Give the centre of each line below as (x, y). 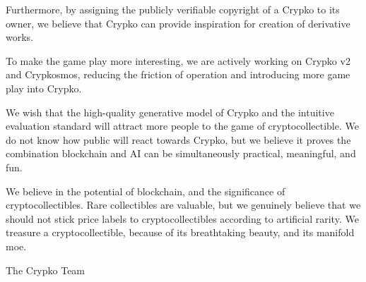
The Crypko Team (46, 270)
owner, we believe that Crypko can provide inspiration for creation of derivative (178, 23)
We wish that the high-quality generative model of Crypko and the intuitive (170, 112)
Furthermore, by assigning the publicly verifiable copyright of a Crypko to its (173, 9)
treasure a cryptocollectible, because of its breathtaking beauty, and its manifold (180, 232)
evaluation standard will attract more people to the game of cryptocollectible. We (182, 126)
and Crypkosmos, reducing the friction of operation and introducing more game (178, 74)
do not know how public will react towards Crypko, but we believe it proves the (178, 139)
